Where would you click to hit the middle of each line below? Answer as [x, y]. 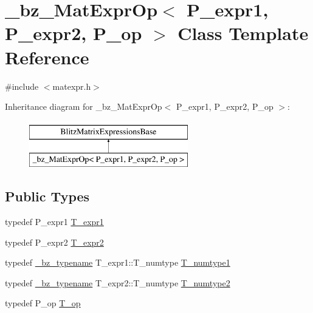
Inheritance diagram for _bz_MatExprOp [84, 106]
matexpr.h [72, 86]
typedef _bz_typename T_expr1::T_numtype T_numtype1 [118, 262]
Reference [47, 57]
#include [22, 86]
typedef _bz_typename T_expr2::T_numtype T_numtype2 [118, 282]
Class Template [243, 33]
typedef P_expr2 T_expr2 [54, 242]
